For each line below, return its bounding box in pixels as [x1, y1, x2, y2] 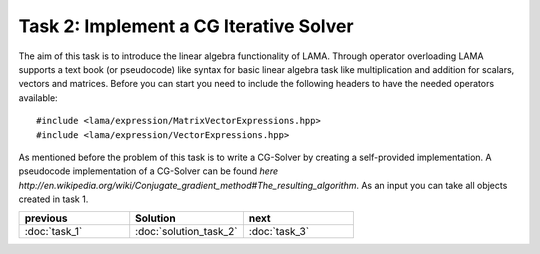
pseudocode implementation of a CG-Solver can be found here [18, 165, 279, 177]
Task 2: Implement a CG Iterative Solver [18, 15, 354, 37]
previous [24, 211, 68, 225]
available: [18, 91, 59, 104]
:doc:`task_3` [248, 225, 310, 239]
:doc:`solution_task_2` [135, 225, 238, 239]
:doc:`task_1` [24, 225, 83, 239]
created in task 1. [18, 193, 89, 205]
